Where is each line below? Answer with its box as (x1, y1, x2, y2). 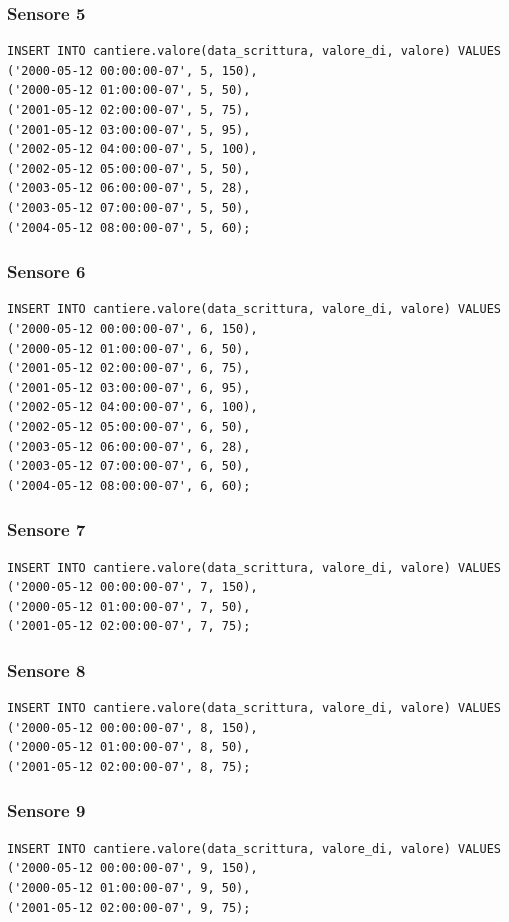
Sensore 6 (7, 259, 86, 284)
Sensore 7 (7, 517, 86, 542)
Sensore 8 (7, 657, 86, 682)
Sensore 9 (7, 798, 86, 823)
